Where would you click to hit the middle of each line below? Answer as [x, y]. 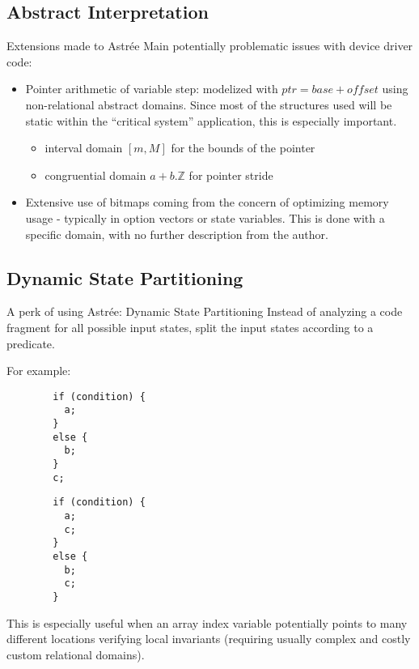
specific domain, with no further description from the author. [177, 234]
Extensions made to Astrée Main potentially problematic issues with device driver [210, 46]
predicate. [31, 343]
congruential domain [95, 175]
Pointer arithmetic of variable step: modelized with [152, 89]
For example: [39, 371]
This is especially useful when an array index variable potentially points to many [207, 622]
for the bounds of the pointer [243, 148]
